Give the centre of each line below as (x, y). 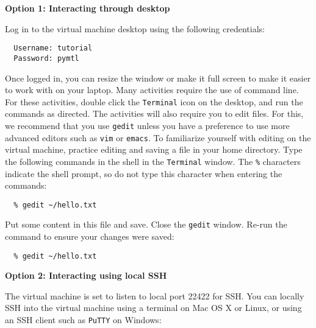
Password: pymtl (46, 58)
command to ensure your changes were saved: (90, 236)
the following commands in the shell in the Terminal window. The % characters (153, 161)
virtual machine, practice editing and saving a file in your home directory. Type (154, 149)
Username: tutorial (53, 48)
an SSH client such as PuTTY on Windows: (83, 320)
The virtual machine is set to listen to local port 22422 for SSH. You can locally (155, 295)
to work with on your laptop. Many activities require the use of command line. (152, 90)
